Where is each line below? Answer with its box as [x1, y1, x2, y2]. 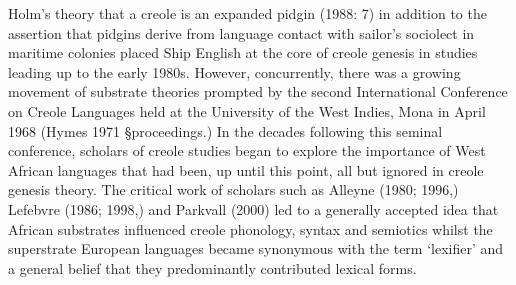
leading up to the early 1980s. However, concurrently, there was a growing [8, 61, 461, 82]
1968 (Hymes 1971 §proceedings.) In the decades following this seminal [8, 120, 443, 141]
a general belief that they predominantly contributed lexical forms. [8, 257, 417, 278]
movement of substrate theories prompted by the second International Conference [8, 81, 508, 102]
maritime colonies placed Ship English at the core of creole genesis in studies [8, 42, 478, 63]
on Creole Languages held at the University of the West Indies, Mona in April [8, 100, 486, 121]
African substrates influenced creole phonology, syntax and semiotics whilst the [8, 218, 493, 239]
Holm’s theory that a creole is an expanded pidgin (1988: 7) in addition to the [8, 3, 487, 23]
